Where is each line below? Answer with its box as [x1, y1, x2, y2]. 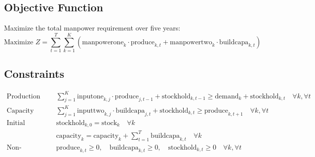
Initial [6, 119, 25, 126]
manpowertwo [170, 38, 212, 46]
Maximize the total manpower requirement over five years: [4, 23, 181, 33]
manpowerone [82, 38, 124, 46]
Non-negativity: [6, 144, 22, 151]
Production [6, 93, 40, 100]
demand [215, 93, 239, 100]
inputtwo [77, 107, 105, 114]
